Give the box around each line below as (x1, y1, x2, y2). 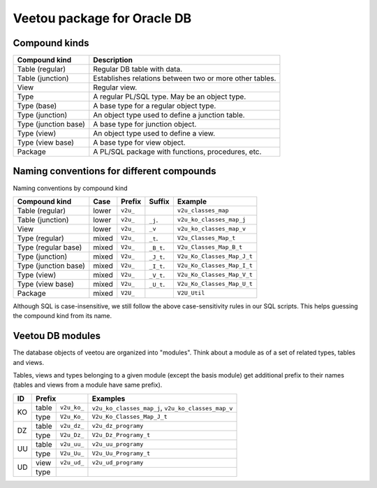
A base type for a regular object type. (93, 101, 216, 111)
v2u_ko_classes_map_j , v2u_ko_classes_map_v (91, 403, 233, 412)
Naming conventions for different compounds (13, 165, 216, 178)
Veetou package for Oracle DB (13, 10, 192, 26)
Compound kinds (13, 37, 89, 49)
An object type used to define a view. (93, 129, 216, 138)
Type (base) (17, 101, 57, 111)
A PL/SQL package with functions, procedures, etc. (93, 147, 262, 157)
